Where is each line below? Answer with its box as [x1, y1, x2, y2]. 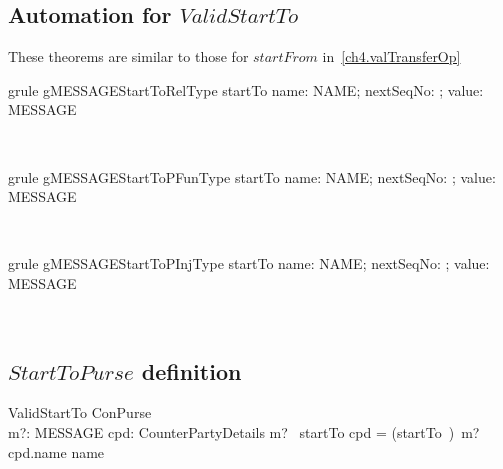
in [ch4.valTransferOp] [322, 46, 461, 67]
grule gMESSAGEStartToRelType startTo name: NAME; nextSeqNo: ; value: [8, 79, 484, 100]
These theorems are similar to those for [8, 46, 249, 67]
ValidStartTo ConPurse [8, 402, 152, 423]
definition [141, 355, 242, 386]
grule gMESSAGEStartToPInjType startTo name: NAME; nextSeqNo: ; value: [8, 253, 490, 274]
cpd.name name [8, 441, 105, 462]
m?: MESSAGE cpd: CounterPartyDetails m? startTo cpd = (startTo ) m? [8, 421, 480, 442]
